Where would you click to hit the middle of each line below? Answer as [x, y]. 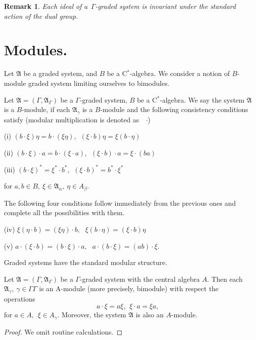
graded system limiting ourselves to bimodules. [99, 83]
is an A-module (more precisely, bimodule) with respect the [129, 288]
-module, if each [46, 109]
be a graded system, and [60, 73]
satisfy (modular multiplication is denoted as [72, 119]
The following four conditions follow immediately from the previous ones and [120, 203]
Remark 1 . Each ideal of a [46, 6]
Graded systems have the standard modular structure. [86, 262]
